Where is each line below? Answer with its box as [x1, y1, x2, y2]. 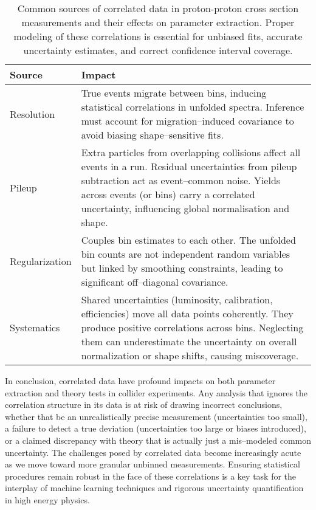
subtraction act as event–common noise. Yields [81, 173, 281, 187]
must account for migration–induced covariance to [81, 114, 294, 128]
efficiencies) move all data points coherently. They [81, 306, 294, 320]
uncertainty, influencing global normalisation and [81, 201, 290, 215]
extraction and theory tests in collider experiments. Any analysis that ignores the [5, 386, 308, 399]
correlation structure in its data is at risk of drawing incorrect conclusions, [5, 398, 283, 411]
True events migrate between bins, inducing [81, 86, 267, 100]
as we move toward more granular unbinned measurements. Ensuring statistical [5, 458, 300, 470]
